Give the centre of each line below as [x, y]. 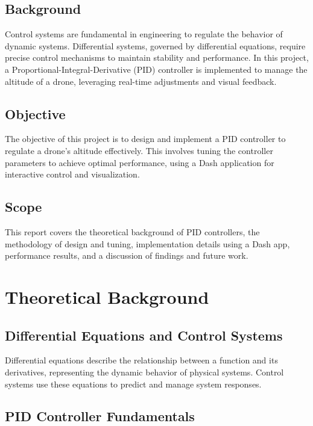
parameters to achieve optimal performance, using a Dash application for [140, 162]
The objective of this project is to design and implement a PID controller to [145, 139]
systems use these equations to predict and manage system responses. [133, 384]
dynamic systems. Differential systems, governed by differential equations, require [155, 45]
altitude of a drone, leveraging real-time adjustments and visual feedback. [141, 81]
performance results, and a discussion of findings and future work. [127, 255]
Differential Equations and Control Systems [144, 335]
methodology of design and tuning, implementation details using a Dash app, [147, 243]
